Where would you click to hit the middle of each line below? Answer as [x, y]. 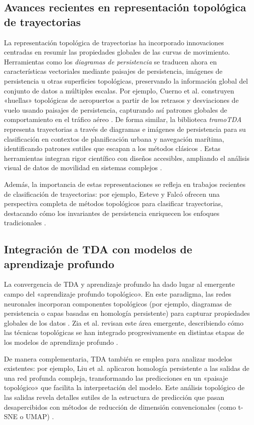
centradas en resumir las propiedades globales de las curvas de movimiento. [117, 52]
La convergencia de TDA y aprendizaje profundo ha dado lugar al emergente [119, 284]
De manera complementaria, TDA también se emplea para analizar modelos [118, 358]
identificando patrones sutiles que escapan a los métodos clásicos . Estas [112, 148]
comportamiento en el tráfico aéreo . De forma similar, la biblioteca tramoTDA [123, 119]
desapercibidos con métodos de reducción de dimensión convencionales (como [120, 407]
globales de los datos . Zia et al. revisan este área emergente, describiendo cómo [124, 322]
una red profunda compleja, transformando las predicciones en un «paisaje [116, 378]
